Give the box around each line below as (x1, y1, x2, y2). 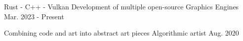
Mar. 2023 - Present (4, 11, 64, 21)
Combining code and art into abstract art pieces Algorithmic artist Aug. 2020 (4, 28, 239, 38)
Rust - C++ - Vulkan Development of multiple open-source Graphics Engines (4, 1, 239, 11)
